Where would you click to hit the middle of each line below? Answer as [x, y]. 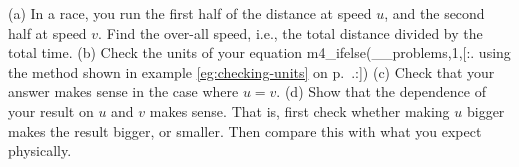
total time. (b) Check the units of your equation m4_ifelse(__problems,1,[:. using [259, 52]
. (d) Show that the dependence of [381, 91]
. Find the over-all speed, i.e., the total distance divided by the [290, 32]
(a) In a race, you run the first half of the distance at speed [190, 13]
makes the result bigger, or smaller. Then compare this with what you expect [245, 130]
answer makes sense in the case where [123, 91]
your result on [51, 110]
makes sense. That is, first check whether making [299, 110]
